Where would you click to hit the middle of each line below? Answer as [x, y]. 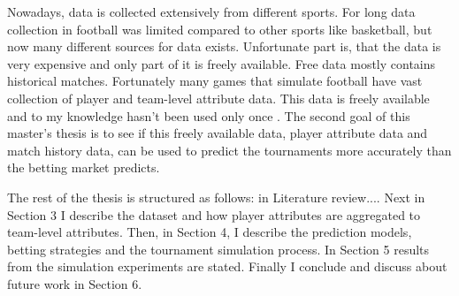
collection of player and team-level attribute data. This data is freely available [218, 98]
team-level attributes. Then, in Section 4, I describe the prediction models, [210, 232]
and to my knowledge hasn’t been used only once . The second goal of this [209, 115]
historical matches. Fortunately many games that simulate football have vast [215, 81]
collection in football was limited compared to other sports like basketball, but [220, 29]
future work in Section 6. [75, 283]
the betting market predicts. [84, 167]
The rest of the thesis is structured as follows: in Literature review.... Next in [216, 197]
